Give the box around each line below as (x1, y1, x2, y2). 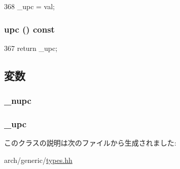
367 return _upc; (4, 42, 58, 53)
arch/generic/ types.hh (4, 154, 73, 165)
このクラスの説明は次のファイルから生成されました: (4, 137, 176, 148)
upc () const (4, 22, 55, 35)
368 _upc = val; (4, 1, 55, 11)
